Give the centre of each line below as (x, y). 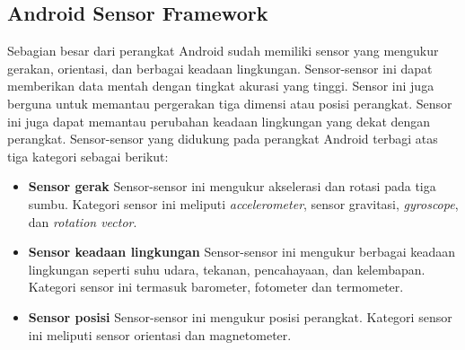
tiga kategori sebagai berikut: (88, 156)
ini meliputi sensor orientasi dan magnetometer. (160, 334)
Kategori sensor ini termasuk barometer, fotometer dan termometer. (216, 287)
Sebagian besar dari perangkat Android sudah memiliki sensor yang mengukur (223, 51)
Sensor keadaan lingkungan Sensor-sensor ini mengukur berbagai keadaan (242, 252)
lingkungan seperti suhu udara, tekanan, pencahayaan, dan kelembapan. (227, 269)
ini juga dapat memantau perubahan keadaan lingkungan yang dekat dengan (219, 121)
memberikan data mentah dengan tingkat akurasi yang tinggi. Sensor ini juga (221, 86)
